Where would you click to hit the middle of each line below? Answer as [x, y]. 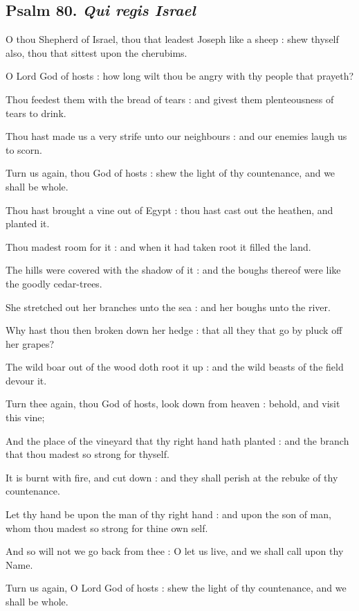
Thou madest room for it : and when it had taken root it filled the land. [158, 246]
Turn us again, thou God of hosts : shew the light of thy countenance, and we [171, 173]
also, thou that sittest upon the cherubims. [96, 52]
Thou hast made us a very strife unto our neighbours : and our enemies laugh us [176, 136]
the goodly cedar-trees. [54, 283]
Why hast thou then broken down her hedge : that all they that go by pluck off [174, 330]
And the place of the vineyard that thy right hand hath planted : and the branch [177, 440]
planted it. [28, 223]
